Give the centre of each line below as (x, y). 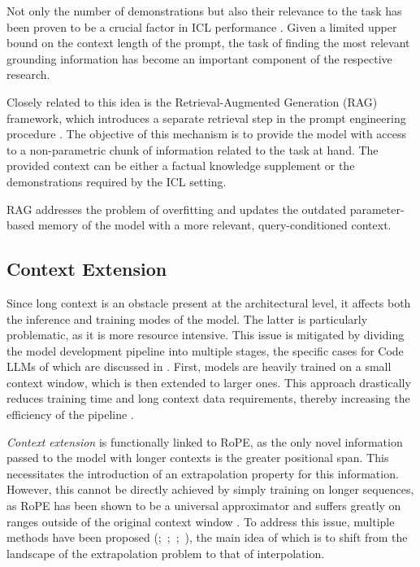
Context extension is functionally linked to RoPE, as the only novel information (205, 441)
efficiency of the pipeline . (70, 414)
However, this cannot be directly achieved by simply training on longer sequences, (210, 489)
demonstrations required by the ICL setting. (117, 181)
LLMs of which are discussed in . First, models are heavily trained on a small (199, 366)
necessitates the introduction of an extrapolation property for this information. (203, 473)
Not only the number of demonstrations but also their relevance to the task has (204, 11)
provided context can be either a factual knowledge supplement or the (181, 166)
